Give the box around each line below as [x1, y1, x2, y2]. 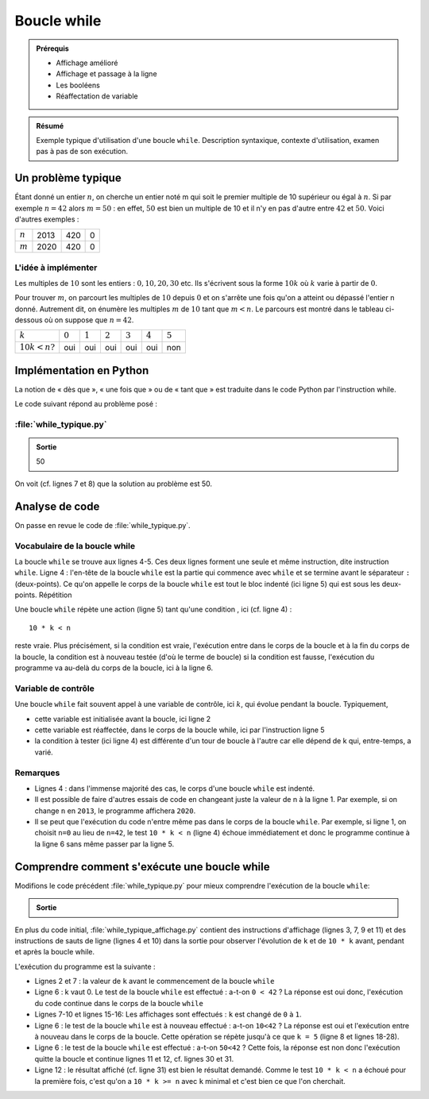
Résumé [36, 121, 64, 130]
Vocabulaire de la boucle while [14, 540, 135, 551]
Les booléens [56, 80, 101, 90]
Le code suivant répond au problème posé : [14, 399, 158, 409]
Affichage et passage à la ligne [56, 69, 158, 79]
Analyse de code [14, 499, 100, 513]
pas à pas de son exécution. [36, 147, 129, 156]
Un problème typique [14, 172, 122, 185]
